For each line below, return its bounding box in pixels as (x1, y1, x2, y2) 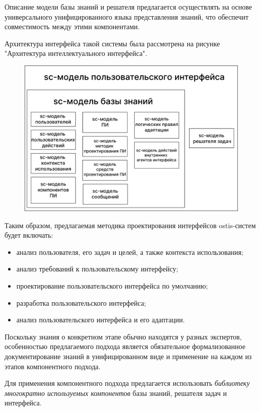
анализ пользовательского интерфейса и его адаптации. (16, 314, 185, 325)
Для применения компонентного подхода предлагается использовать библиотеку (5, 378, 250, 388)
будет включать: (5, 230, 53, 240)
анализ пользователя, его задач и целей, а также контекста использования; (16, 246, 243, 257)
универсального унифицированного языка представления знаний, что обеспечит (5, 11, 249, 22)
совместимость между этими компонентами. (5, 21, 140, 32)
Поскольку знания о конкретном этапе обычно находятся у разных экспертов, (5, 331, 242, 341)
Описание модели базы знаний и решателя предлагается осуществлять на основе (5, 2, 252, 12)
